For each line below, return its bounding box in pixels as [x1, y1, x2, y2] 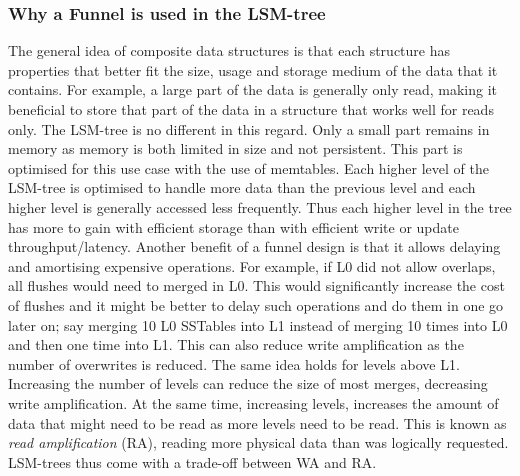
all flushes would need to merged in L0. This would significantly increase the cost [8, 275, 505, 296]
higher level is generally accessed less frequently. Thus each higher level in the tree [8, 196, 512, 217]
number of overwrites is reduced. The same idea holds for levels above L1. [8, 353, 460, 374]
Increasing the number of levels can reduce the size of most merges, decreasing [8, 373, 488, 394]
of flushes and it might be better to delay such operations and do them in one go [8, 294, 504, 315]
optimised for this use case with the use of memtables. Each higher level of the [8, 157, 489, 178]
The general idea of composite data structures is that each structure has [8, 40, 451, 61]
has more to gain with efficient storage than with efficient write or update [8, 216, 459, 237]
